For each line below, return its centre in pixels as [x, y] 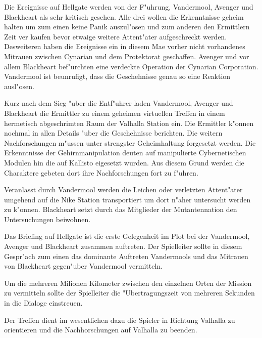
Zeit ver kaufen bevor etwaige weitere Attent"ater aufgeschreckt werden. [116, 36]
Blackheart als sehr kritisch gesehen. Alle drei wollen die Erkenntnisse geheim [124, 16]
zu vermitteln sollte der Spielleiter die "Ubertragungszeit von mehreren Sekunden [129, 293]
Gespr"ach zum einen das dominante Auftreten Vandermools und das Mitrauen [126, 256]
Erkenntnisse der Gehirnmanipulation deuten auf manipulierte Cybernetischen [125, 153]
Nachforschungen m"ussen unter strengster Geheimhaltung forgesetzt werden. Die [130, 142]
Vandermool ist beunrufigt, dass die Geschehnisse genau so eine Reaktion [117, 76]
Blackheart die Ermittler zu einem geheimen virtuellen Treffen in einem [115, 113]
